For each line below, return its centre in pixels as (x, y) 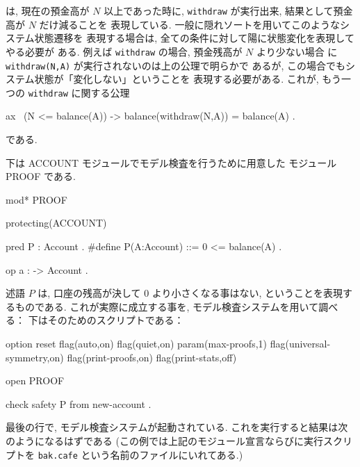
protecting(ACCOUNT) (56, 223)
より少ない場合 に (297, 51)
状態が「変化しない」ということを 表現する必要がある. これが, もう (188, 79)
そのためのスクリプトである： (116, 320)
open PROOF (35, 380)
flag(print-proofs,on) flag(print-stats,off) (152, 357)
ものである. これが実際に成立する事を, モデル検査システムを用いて (167, 306)
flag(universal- (300, 343)
